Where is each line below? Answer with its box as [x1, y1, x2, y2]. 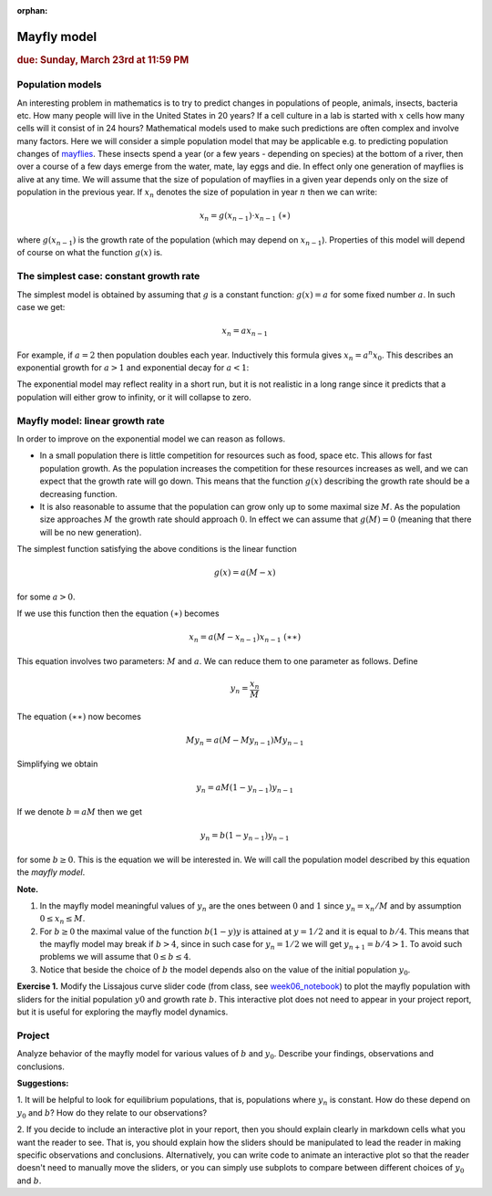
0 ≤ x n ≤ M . [39, 913, 86, 926]
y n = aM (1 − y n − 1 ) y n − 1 [196, 783, 294, 796]
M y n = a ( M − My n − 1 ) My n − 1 [185, 734, 304, 747]
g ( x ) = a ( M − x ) [214, 567, 276, 578]
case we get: [16, 301, 66, 312]
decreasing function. [39, 488, 118, 499]
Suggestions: [16, 1077, 69, 1088]
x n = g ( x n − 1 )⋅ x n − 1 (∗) [199, 211, 291, 224]
